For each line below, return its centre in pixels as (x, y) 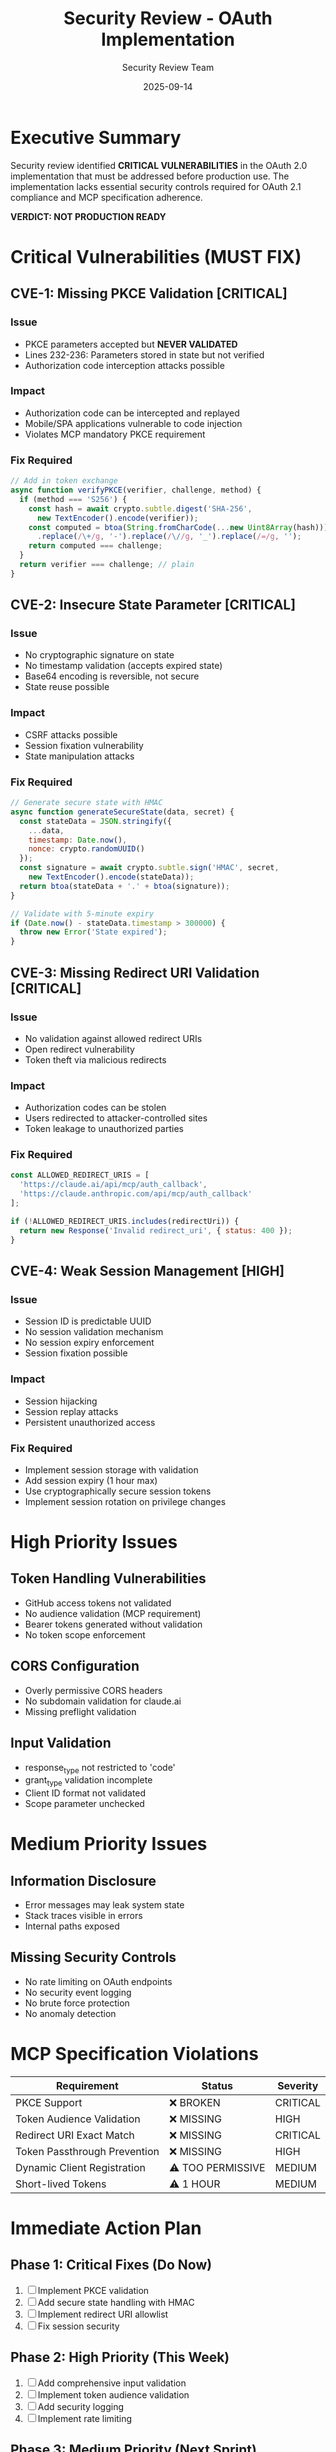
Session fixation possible (76, 1353)
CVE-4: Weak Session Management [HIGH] (147, 1270)
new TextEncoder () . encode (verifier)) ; (117, 518)
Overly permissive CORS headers (93, 1690)
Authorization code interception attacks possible (124, 365)
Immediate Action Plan (106, 2228)
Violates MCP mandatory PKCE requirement (115, 434)
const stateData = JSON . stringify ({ (95, 821)
